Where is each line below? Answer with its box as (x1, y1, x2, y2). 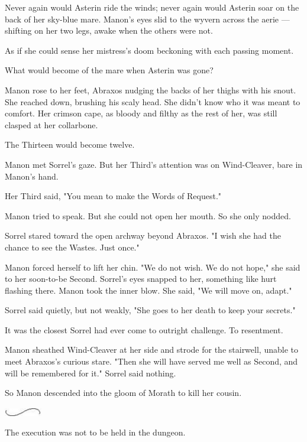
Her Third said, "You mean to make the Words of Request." (5, 190, 222, 202)
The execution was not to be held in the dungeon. (5, 426, 186, 438)
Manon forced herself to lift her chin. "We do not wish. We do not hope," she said (5, 261, 300, 273)
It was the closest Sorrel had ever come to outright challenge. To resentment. (5, 323, 283, 336)
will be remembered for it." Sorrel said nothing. (5, 366, 176, 379)
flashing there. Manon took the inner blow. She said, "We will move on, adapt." (5, 284, 292, 296)
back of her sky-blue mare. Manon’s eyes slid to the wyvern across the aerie (5, 12, 279, 25)
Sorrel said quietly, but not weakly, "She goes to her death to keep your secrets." (5, 304, 296, 316)
